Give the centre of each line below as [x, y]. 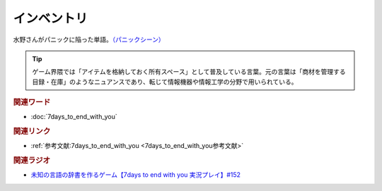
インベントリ [51, 18]
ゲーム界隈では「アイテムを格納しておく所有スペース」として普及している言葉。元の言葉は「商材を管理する [189, 72]
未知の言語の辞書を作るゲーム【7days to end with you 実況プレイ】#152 [135, 175]
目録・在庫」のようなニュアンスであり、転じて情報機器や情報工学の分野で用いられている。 [165, 82]
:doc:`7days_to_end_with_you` [74, 117]
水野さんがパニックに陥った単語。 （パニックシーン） [89, 39]
